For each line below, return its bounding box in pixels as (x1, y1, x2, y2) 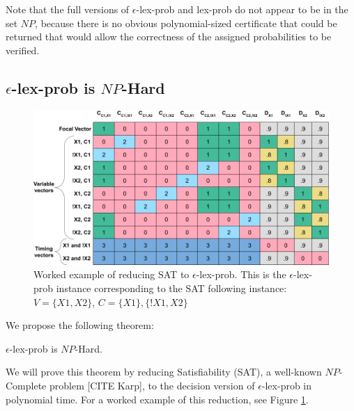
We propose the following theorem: (6, 318, 154, 332)
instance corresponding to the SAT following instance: (56, 281, 287, 296)
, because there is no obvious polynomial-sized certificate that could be (35, 15, 337, 30)
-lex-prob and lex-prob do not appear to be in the (136, 2, 348, 16)
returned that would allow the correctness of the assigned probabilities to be (6, 29, 332, 44)
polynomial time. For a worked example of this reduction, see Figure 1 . (6, 392, 309, 406)
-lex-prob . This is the (196, 267, 286, 282)
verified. (6, 42, 40, 57)
